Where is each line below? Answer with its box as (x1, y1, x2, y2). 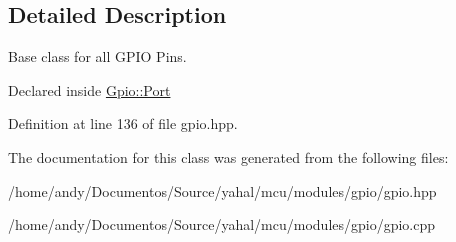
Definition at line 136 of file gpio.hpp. (8, 113, 238, 134)
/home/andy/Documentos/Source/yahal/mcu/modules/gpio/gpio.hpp (8, 180, 437, 201)
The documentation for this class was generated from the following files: (8, 146, 449, 167)
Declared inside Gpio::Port (8, 79, 171, 100)
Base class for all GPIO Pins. (8, 46, 187, 67)
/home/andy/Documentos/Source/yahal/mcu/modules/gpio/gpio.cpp (8, 214, 436, 235)
